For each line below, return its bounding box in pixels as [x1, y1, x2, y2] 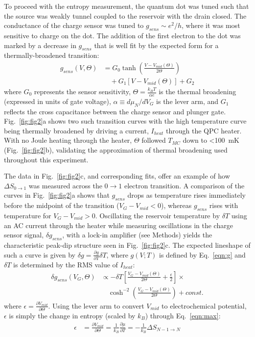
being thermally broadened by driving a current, [4, 125, 149, 135]
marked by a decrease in [4, 40, 76, 50]
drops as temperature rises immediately [127, 190, 246, 200]
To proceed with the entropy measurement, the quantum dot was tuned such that [4, 1, 249, 11]
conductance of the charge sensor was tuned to [4, 20, 144, 30]
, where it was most [182, 20, 240, 30]
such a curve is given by [4, 249, 76, 259]
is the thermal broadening [159, 86, 236, 97]
